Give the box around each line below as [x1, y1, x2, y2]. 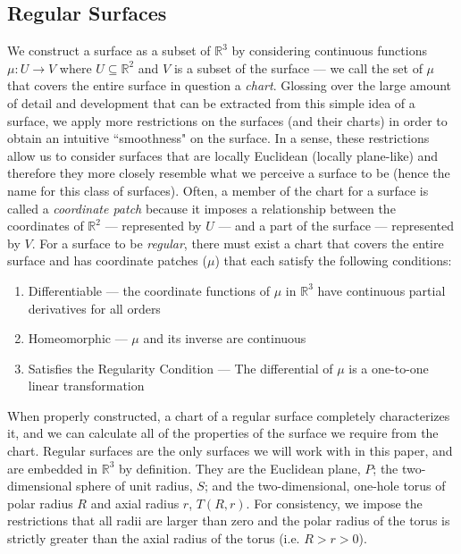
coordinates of [7, 216, 84, 235]
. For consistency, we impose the [246, 493, 423, 512]
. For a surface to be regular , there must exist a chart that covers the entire [31, 233, 444, 252]
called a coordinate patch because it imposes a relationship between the [7, 198, 396, 217]
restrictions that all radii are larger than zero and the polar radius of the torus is [7, 511, 450, 530]
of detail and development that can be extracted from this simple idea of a [7, 93, 415, 112]
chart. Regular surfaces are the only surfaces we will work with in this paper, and [7, 441, 453, 460]
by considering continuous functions [231, 41, 427, 60]
